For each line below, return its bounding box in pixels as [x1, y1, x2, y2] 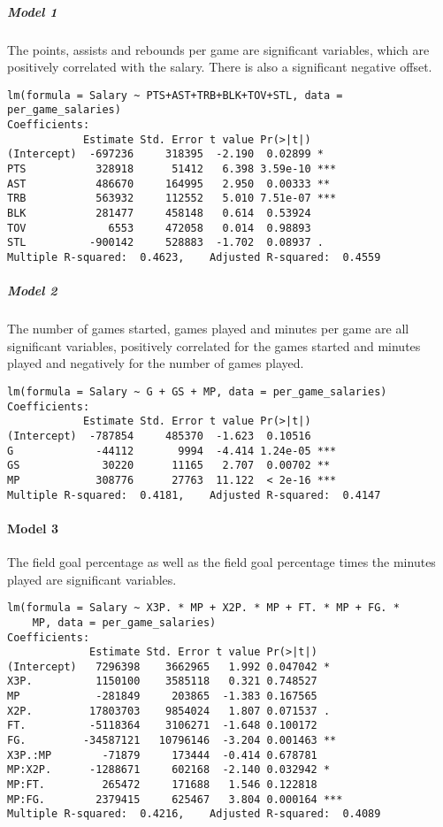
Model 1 [7, 2, 57, 20]
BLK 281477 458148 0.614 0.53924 [7, 207, 311, 219]
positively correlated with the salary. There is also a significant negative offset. [7, 57, 432, 76]
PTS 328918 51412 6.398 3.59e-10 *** [7, 163, 337, 176]
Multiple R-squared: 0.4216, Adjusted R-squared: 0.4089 [7, 808, 381, 821]
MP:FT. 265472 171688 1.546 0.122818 [7, 778, 317, 792]
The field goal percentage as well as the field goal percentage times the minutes [7, 553, 436, 571]
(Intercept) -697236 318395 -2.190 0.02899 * [7, 148, 324, 161]
